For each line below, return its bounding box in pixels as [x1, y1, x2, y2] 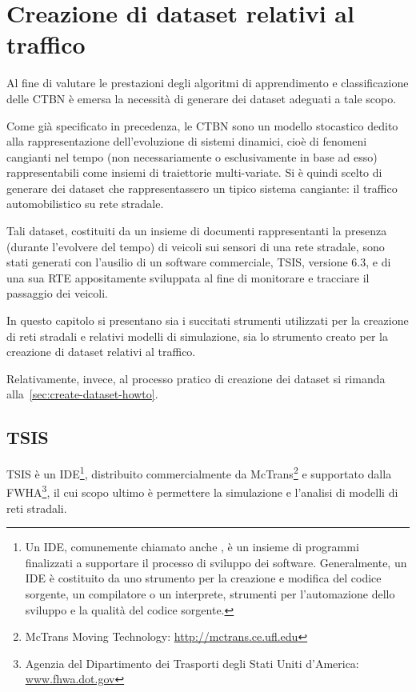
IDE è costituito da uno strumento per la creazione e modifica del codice [25, 570, 382, 586]
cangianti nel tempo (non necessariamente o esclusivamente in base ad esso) [6, 148, 378, 165]
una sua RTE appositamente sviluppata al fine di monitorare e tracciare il [6, 269, 370, 286]
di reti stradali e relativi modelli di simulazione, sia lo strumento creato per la [6, 327, 388, 344]
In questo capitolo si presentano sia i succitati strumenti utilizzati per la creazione [6, 312, 409, 329]
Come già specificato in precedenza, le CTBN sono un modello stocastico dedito [6, 117, 398, 134]
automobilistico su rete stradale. [6, 195, 164, 212]
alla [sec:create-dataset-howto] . [6, 386, 158, 402]
